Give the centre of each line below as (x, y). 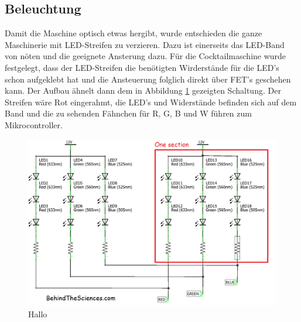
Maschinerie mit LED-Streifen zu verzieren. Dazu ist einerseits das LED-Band (145, 44)
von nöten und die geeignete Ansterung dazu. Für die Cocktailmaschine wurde (146, 56)
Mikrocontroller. (34, 124)
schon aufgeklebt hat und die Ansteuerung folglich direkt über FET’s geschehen (148, 79)
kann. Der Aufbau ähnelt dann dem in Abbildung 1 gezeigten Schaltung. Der (143, 90)
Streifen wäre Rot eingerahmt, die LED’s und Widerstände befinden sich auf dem (151, 102)
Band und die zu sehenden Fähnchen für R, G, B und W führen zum (128, 113)
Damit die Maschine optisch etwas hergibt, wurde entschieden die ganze (134, 33)
